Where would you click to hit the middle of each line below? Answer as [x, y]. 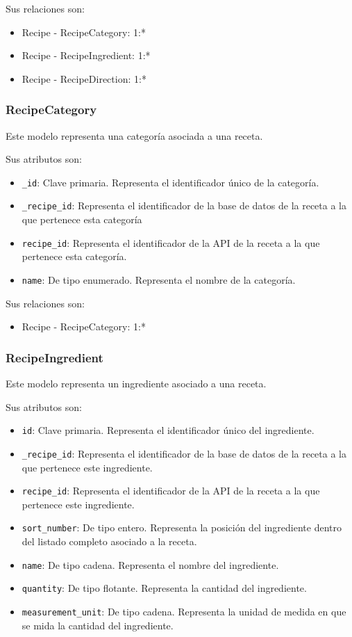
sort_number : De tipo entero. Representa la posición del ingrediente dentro [182, 527]
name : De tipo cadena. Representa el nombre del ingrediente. [150, 564]
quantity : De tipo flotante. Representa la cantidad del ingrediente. [164, 588]
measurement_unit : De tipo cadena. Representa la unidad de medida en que [184, 611]
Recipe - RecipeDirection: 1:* [84, 78]
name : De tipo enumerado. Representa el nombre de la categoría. [159, 279]
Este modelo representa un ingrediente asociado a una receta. [136, 383]
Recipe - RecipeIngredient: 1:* [86, 55]
